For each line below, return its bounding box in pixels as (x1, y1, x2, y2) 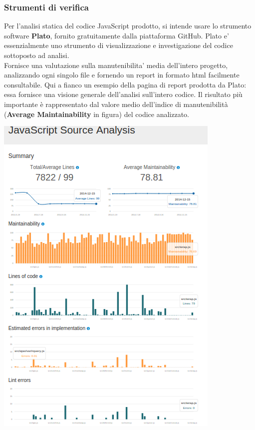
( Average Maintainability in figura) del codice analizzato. (4, 108, 189, 119)
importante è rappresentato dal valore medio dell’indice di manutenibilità (4, 98, 228, 109)
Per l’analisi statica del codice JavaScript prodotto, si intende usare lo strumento (4, 20, 252, 31)
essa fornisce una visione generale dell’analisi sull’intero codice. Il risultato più (4, 89, 243, 99)
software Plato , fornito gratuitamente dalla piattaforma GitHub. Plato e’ (4, 30, 229, 40)
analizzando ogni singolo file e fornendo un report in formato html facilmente (4, 69, 240, 80)
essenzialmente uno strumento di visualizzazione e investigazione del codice (4, 40, 233, 50)
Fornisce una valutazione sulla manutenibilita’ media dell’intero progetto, (4, 59, 228, 70)
